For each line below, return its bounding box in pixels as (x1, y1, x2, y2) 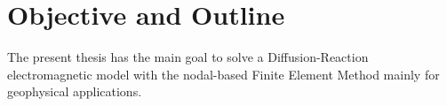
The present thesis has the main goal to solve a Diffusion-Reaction (7, 48, 369, 66)
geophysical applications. (7, 82, 142, 101)
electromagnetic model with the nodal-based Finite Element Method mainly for (7, 64, 440, 83)
